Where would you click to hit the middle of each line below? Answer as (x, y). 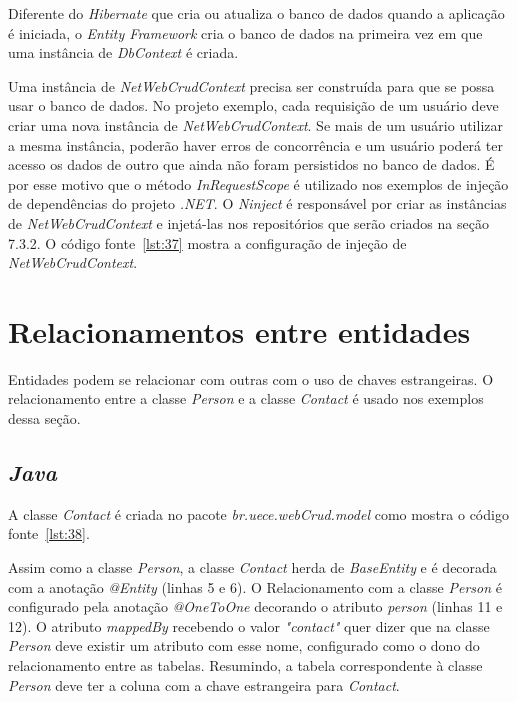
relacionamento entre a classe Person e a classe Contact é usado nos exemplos (246, 398)
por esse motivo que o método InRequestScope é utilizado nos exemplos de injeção (258, 183)
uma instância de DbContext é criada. (123, 52)
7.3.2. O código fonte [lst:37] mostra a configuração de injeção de (207, 242)
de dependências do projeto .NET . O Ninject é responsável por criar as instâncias (257, 203)
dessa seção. (44, 418)
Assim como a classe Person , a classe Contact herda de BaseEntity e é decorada (252, 567)
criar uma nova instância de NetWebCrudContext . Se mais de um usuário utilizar (256, 124)
